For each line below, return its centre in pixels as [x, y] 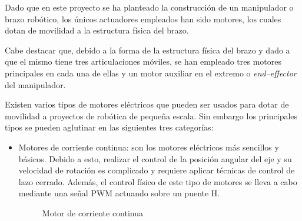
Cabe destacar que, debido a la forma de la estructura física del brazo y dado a [147, 50]
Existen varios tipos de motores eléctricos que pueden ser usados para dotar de [147, 104]
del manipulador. [35, 84]
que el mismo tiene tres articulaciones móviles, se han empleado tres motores [143, 61]
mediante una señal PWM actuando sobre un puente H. [119, 193]
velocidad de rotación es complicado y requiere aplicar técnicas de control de [157, 170]
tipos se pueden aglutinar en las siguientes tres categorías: [109, 127]
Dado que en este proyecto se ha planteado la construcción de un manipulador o [149, 7]
